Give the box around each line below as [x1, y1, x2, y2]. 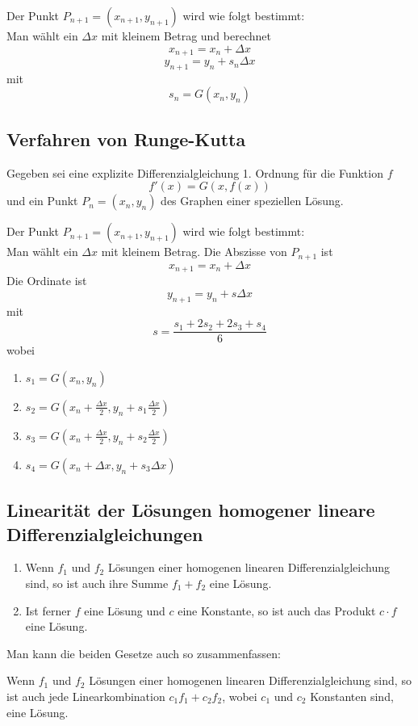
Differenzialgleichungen [6, 521, 203, 546]
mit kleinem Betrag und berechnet [101, 27, 271, 44]
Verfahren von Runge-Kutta [6, 126, 246, 151]
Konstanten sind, [310, 687, 394, 704]
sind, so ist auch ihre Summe [25, 574, 169, 591]
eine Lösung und [84, 602, 165, 619]
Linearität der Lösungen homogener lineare [6, 497, 375, 522]
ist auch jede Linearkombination [6, 687, 165, 704]
